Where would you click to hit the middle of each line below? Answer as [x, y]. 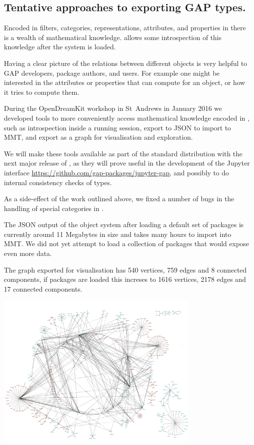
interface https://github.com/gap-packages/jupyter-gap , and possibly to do [116, 172]
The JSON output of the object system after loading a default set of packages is [124, 224]
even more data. [28, 253]
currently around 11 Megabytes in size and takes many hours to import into [118, 234]
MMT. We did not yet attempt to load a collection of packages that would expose [127, 244]
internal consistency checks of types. [58, 182]
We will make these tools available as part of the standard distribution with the [123, 153]
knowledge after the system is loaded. [60, 47]
